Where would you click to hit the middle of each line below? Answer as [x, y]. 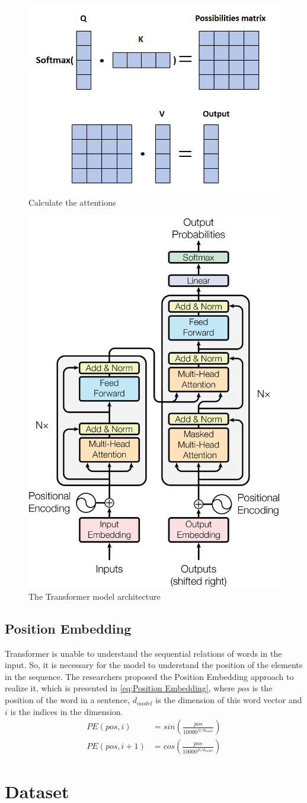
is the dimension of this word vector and [229, 700]
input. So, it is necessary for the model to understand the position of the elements [154, 665]
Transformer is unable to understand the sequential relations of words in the [143, 653]
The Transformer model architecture [95, 596]
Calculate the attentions [72, 202]
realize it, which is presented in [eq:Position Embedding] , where [120, 688]
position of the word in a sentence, [67, 700]
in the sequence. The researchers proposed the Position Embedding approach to [149, 676]
